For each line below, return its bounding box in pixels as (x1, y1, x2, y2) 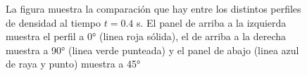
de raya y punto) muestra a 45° (6, 56, 141, 71)
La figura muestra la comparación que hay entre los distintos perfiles (6, 1, 301, 15)
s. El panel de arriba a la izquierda (136, 15, 287, 30)
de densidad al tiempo (6, 15, 101, 30)
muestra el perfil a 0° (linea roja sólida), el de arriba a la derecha (6, 29, 287, 44)
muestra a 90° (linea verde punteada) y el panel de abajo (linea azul (6, 42, 299, 57)
